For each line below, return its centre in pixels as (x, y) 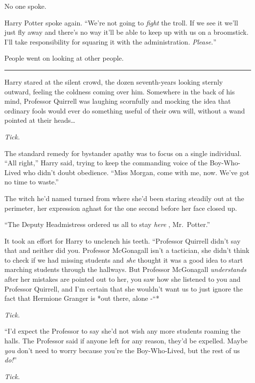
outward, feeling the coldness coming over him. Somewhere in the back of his (120, 91)
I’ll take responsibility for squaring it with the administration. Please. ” (110, 41)
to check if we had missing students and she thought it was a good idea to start (124, 259)
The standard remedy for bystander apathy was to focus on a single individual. (123, 153)
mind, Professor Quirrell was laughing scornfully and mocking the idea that (118, 101)
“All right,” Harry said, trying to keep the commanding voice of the (106, 163)
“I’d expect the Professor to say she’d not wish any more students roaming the (123, 331)
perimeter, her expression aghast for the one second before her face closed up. (121, 208)
